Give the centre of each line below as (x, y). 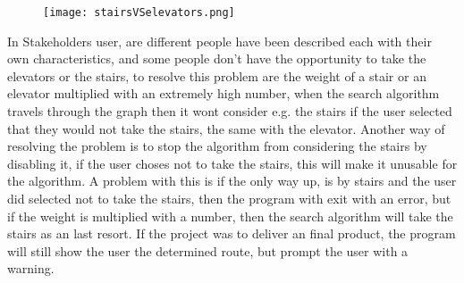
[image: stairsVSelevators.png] (139, 12)
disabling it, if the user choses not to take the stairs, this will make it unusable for (232, 163)
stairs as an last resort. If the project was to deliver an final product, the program (232, 233)
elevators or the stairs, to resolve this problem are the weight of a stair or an (217, 75)
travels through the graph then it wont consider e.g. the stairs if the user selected (230, 111)
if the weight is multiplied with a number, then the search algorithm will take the (230, 216)
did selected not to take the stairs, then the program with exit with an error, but (229, 198)
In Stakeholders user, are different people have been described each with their (219, 41)
